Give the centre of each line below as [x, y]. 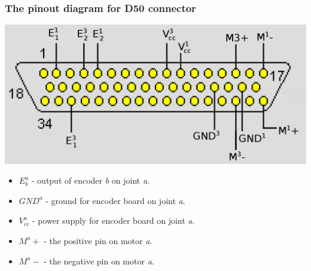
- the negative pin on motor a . [99, 261]
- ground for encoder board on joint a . [115, 200]
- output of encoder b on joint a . [91, 180]
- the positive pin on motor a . [98, 240]
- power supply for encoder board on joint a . [113, 220]
